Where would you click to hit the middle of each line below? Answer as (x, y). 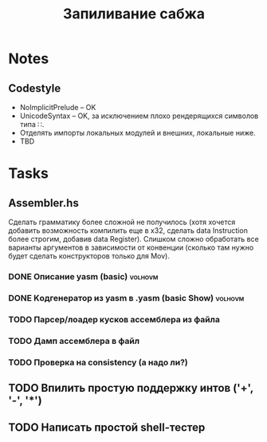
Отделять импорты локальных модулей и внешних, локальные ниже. (138, 133)
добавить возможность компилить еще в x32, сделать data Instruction (128, 231)
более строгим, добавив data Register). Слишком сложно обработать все (133, 239)
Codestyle (35, 88)
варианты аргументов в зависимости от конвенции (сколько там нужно (131, 247)
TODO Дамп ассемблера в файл (74, 341)
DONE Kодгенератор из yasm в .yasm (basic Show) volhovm (126, 298)
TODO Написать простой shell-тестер (107, 428)
